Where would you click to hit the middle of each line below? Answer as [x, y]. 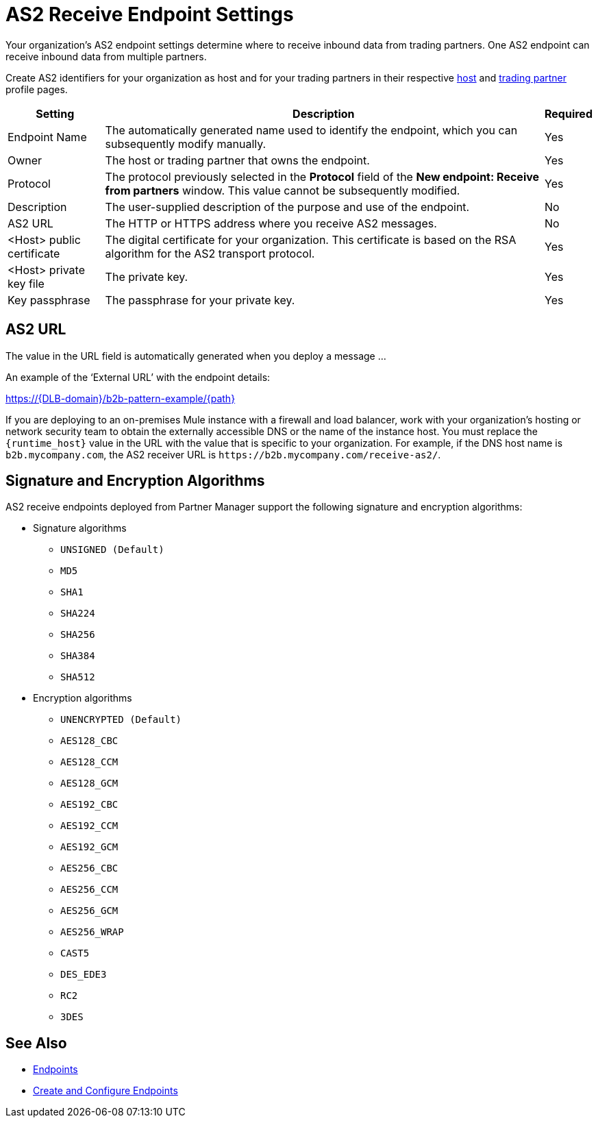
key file [26, 283]
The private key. [147, 276]
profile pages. [37, 89]
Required [569, 113]
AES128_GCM [89, 783]
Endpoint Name [47, 137]
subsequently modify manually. [186, 144]
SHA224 [78, 614]
